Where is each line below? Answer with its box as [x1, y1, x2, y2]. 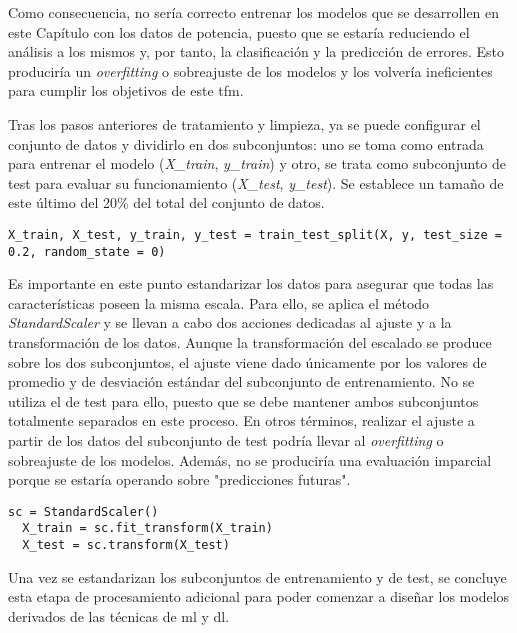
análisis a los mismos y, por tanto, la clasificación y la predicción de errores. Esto [8, 41, 505, 62]
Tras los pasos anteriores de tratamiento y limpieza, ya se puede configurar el [8, 113, 481, 134]
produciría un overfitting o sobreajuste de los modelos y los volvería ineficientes [8, 60, 493, 81]
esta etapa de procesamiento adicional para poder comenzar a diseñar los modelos [8, 586, 510, 607]
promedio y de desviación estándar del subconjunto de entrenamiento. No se [8, 371, 475, 392]
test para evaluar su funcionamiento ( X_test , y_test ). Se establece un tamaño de [8, 172, 504, 193]
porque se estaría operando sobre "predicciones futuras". [8, 469, 351, 490]
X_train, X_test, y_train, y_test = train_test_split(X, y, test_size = [8, 227, 502, 242]
